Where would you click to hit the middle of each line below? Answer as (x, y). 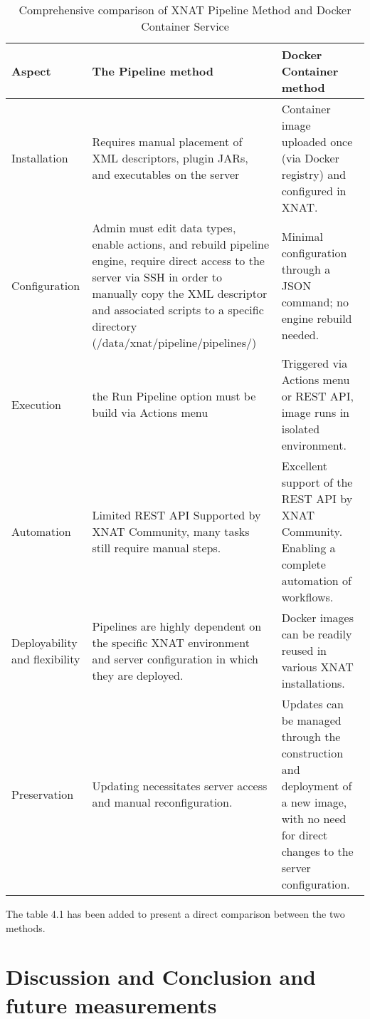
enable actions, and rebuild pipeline (181, 244)
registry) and (314, 174)
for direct (305, 835)
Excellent (304, 466)
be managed (311, 720)
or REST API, (317, 396)
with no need (314, 818)
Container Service (185, 26)
